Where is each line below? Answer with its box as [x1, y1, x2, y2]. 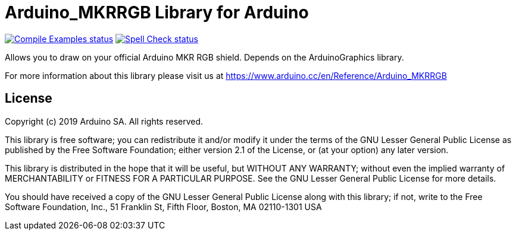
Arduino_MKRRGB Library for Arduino [5, 2, 309, 23]
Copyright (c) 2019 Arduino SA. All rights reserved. [5, 116, 204, 126]
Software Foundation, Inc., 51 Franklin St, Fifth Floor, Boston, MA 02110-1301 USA [5, 201, 322, 212]
